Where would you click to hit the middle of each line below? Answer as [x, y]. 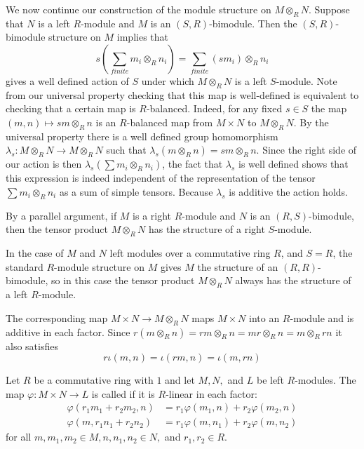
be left [270, 380]
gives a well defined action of [67, 80]
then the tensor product [57, 229]
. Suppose [329, 9]
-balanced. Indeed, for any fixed [214, 108]
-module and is [322, 317]
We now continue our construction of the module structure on [139, 9]
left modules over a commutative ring [190, 253]
